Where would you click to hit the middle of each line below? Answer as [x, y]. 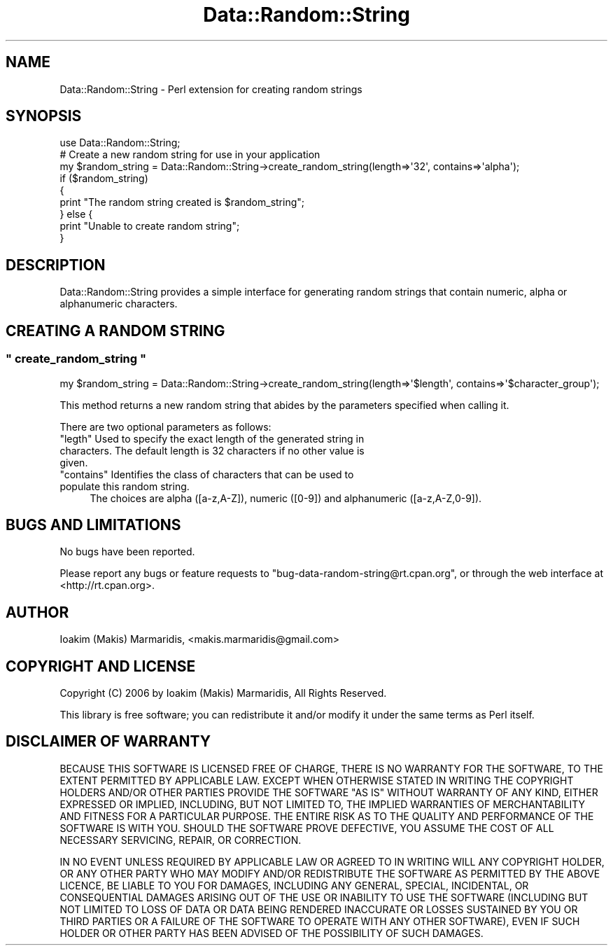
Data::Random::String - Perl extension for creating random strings [211, 89]
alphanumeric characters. [119, 304]
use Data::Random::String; [120, 143]
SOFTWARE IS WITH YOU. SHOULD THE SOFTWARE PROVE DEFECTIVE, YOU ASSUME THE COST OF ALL [307, 828]
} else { [76, 214]
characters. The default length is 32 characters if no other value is [212, 450]
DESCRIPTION [56, 265]
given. [74, 462]
